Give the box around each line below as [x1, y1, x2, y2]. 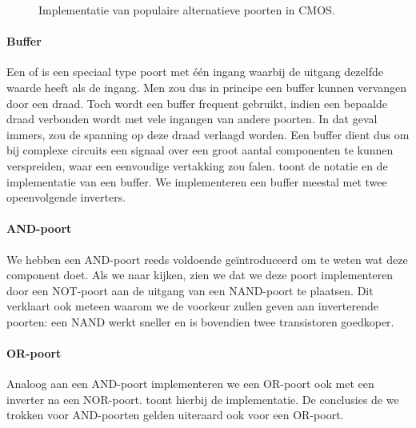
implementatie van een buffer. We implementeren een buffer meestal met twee [6, 173, 387, 190]
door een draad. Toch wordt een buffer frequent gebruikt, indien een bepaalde [6, 94, 387, 111]
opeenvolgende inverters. [6, 189, 126, 206]
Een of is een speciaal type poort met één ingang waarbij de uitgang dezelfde [6, 63, 383, 80]
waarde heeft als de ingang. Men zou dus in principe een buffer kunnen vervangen [6, 78, 407, 95]
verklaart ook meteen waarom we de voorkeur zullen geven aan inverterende [6, 298, 378, 314]
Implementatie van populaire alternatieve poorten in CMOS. [38, 2, 335, 18]
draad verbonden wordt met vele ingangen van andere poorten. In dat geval [6, 110, 378, 127]
